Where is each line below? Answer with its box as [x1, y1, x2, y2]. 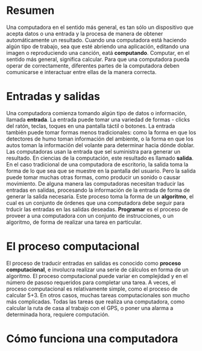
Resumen [6, 4, 55, 17]
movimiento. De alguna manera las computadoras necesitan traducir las [6, 180, 185, 187]
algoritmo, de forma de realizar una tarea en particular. [6, 218, 142, 226]
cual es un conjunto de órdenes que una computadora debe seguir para [6, 199, 185, 206]
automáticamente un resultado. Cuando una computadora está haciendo [6, 36, 187, 43]
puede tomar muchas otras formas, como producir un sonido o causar [6, 173, 181, 181]
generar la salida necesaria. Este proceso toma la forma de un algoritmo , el [6, 192, 194, 200]
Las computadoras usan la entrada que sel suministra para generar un [6, 148, 181, 155]
